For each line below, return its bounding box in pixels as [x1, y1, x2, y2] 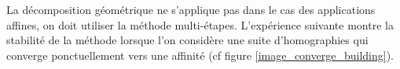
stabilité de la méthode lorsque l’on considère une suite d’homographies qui [6, 32, 369, 48]
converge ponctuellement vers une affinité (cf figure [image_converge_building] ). [6, 47, 394, 63]
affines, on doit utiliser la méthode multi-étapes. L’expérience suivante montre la [6, 16, 394, 33]
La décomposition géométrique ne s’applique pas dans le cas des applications [6, 2, 376, 17]
